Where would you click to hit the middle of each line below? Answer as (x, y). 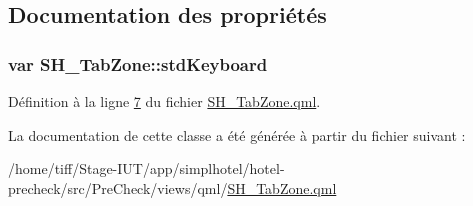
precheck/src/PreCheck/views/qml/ (118, 187)
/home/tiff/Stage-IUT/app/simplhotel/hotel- (146, 168)
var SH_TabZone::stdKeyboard (138, 63)
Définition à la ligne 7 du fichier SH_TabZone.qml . (164, 101)
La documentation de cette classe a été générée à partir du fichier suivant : (237, 134)
